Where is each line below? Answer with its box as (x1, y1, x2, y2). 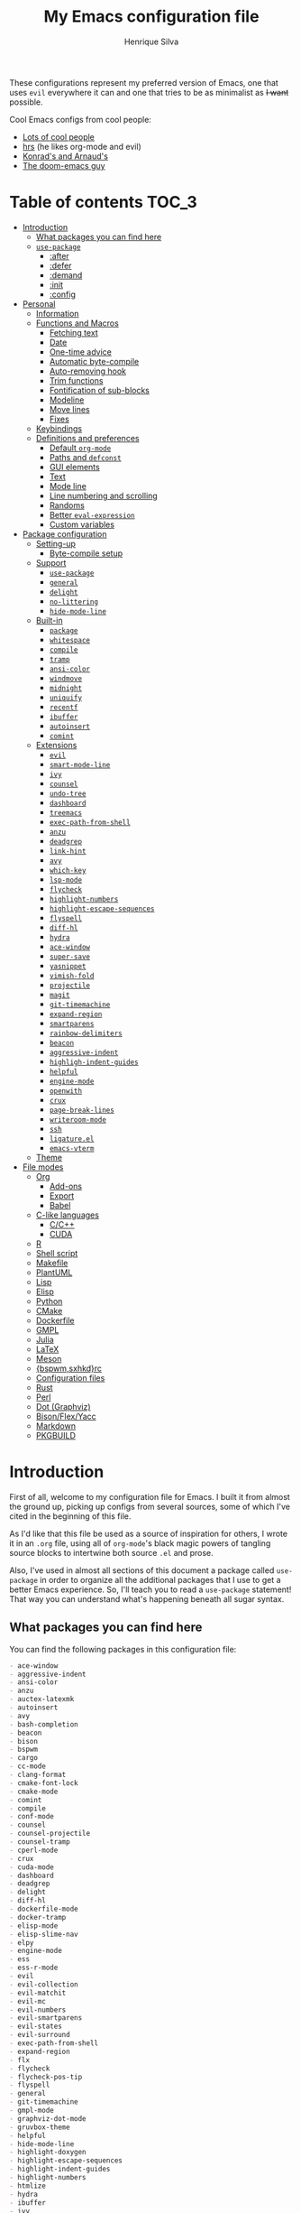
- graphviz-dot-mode (9, 2114, 87, 2123)
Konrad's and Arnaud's (22, 151, 108, 162)
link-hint (49, 847, 87, 856)
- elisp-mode (9, 1921, 59, 1931)
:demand (49, 269, 83, 281)
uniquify (49, 693, 83, 702)
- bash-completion (9, 1719, 78, 1729)
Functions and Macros (35, 318, 119, 329)
